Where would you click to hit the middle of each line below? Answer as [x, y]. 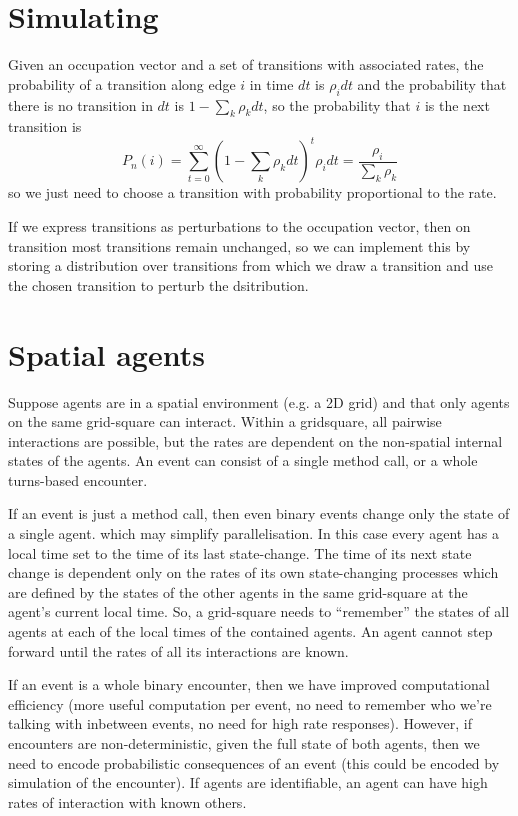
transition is [45, 126]
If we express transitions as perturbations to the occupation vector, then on [239, 226]
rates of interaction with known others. [127, 801]
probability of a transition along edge [122, 83]
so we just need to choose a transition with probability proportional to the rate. [252, 192]
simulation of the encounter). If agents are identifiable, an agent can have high [248, 782]
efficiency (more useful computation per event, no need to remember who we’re [250, 703]
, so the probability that [337, 104]
